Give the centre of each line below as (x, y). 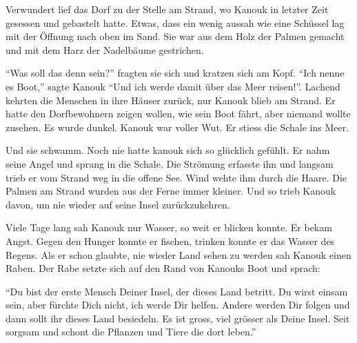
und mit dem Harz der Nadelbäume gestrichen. (105, 49)
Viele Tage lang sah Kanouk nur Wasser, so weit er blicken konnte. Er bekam (169, 227)
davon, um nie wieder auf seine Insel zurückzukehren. (118, 204)
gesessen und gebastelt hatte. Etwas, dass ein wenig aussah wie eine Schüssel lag (175, 22)
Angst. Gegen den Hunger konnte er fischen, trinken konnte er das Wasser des (170, 241)
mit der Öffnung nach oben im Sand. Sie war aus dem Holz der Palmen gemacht (175, 36)
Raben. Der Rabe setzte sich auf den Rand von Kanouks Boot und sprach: (163, 268)
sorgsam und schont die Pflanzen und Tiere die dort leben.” (131, 332)
